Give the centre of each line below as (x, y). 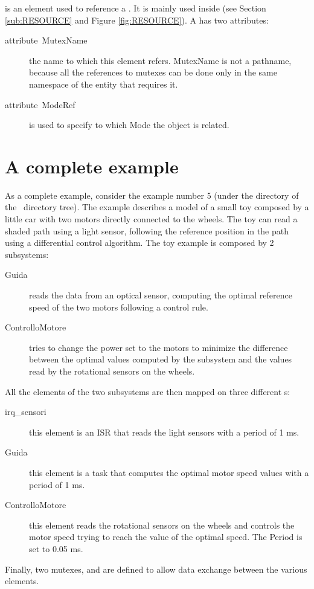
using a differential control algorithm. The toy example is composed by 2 (139, 243)
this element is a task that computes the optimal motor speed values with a (169, 472)
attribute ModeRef (40, 104)
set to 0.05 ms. (56, 548)
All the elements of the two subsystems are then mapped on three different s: (148, 391)
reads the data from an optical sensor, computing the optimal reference (161, 295)
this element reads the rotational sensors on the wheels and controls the (162, 525)
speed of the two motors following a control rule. (119, 307)
